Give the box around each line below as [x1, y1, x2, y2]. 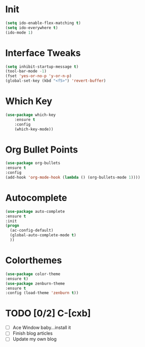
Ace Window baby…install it [12, 325, 71, 331]
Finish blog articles [12, 330, 53, 336]
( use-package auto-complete [5, 209, 65, 214]
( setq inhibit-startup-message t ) [5, 64, 79, 69]
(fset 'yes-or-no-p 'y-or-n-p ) [5, 73, 72, 79]
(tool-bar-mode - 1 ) [5, 69, 47, 74]
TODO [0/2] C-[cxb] [5, 308, 91, 319]
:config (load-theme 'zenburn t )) [5, 290, 79, 295]
